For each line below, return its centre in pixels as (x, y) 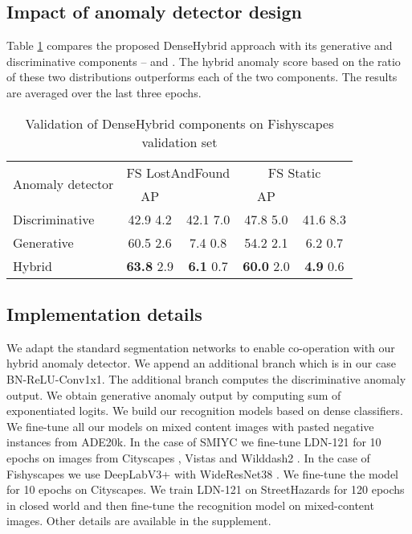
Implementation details (104, 313)
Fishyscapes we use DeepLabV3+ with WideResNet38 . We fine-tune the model (203, 473)
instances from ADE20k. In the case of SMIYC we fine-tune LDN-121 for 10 (194, 442)
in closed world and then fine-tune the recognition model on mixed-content (190, 505)
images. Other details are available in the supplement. (139, 521)
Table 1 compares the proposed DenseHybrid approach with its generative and (200, 45)
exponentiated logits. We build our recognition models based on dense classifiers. (205, 411)
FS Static (294, 172)
